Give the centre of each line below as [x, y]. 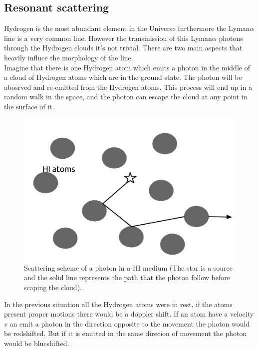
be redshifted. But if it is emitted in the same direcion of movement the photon [126, 333]
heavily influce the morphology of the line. [69, 57]
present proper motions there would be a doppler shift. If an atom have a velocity [129, 314]
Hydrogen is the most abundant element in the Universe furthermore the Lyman [127, 28]
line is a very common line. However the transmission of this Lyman [108, 38]
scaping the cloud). [53, 287]
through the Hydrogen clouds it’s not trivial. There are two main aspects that [123, 48]
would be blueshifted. [37, 343]
